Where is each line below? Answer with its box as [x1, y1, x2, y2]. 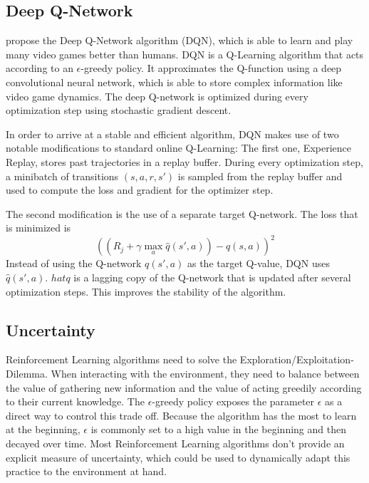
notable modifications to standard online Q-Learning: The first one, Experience [6, 140, 351, 155]
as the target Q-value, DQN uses [187, 256, 330, 271]
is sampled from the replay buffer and [177, 168, 343, 183]
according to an [6, 61, 73, 76]
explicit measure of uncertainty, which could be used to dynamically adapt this [6, 450, 350, 464]
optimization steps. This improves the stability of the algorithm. [6, 284, 286, 298]
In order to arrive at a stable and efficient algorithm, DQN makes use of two [6, 126, 339, 141]
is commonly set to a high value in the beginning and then [90, 422, 346, 437]
